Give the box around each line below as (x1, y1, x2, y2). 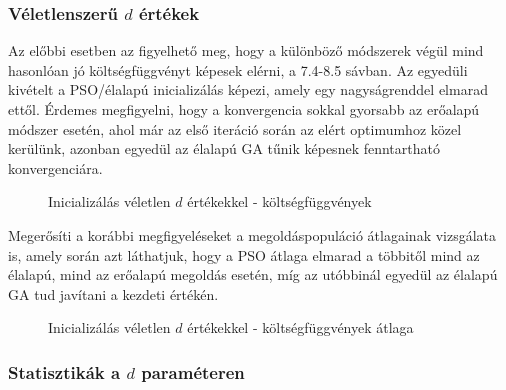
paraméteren (141, 359, 245, 384)
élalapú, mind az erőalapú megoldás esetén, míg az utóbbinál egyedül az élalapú (8, 264, 498, 285)
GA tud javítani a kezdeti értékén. (8, 283, 219, 304)
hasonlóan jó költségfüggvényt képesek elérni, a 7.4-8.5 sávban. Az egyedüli (8, 59, 468, 80)
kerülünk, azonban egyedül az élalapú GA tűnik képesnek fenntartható (8, 138, 440, 159)
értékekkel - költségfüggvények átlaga (187, 317, 414, 338)
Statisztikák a (8, 359, 121, 384)
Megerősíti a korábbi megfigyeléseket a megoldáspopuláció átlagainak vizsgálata (8, 224, 497, 245)
